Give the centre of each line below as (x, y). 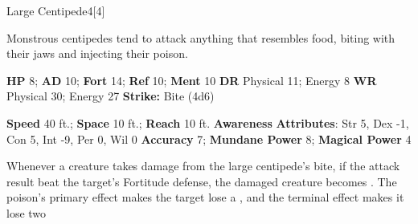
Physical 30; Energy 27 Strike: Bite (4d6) (111, 96)
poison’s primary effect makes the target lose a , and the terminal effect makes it (205, 197)
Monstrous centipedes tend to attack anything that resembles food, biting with (201, 37)
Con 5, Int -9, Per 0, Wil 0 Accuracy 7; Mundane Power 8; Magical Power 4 (209, 138)
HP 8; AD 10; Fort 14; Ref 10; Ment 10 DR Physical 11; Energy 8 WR (192, 80)
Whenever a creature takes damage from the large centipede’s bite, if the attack (203, 166)
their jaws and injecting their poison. (97, 53)
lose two (27, 212)
